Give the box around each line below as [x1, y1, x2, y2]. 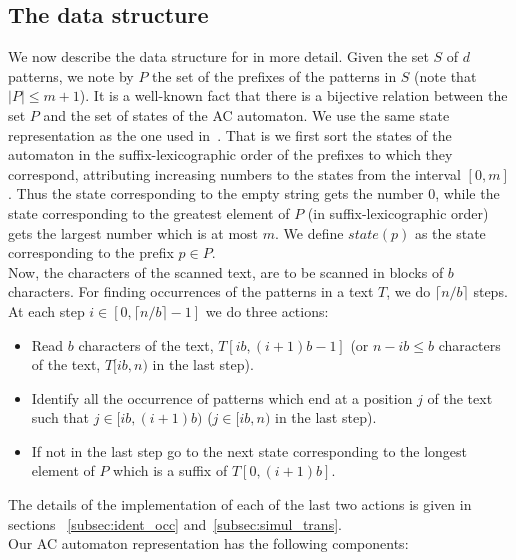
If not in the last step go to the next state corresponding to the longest [31, 440, 468, 461]
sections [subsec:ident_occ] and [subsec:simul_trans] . [8, 513, 342, 534]
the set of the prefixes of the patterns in [152, 65, 397, 86]
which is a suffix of [113, 460, 228, 481]
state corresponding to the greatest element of [8, 202, 290, 223]
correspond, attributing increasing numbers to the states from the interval [8, 163, 461, 184]
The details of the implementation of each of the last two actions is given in [8, 494, 472, 515]
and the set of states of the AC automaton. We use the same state [43, 104, 450, 125]
